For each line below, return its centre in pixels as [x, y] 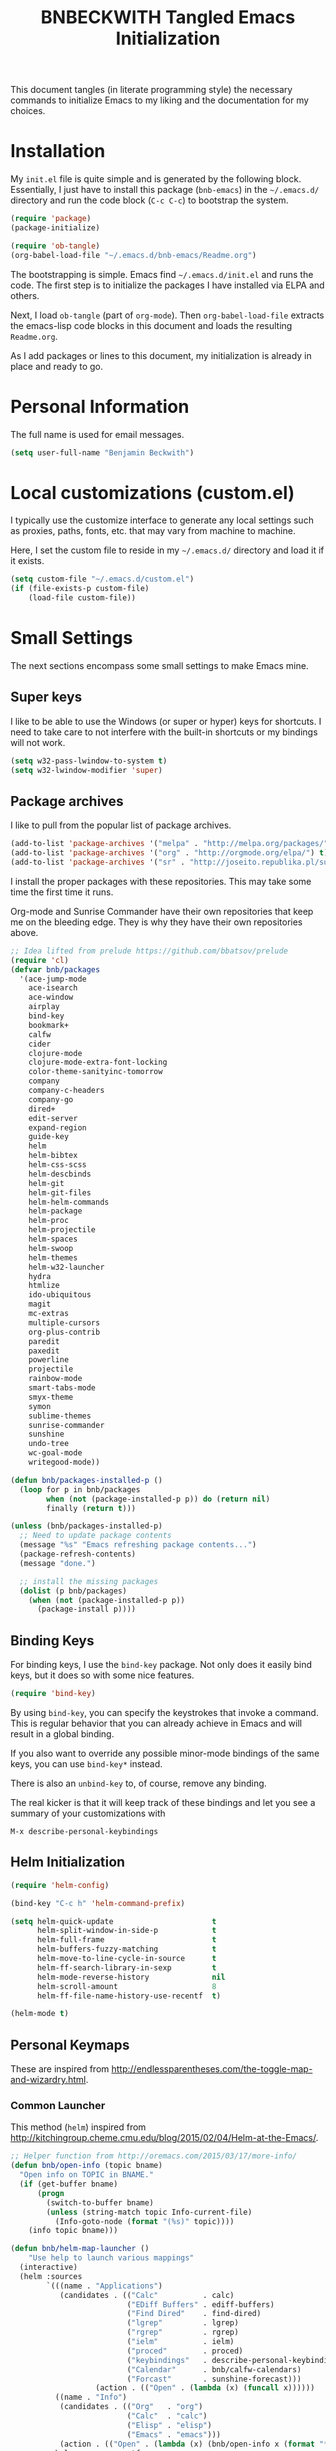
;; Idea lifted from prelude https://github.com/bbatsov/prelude [149, 951]
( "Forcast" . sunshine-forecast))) [214, 2379]
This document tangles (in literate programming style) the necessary [151, 90]
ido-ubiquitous [60, 1295]
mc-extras [49, 1314]
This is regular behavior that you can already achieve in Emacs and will [156, 1723]
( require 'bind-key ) [53, 1694]
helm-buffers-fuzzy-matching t [126, 1949]
